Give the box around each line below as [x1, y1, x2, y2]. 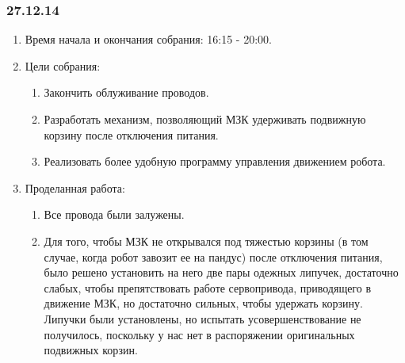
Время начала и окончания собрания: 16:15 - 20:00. [25, 31, 272, 48]
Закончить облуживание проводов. [44, 84, 209, 101]
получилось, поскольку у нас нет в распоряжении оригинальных [44, 326, 355, 342]
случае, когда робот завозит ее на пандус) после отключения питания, [44, 248, 383, 265]
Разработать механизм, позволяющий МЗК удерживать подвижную [44, 111, 366, 127]
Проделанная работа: [25, 179, 125, 196]
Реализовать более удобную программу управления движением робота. [44, 153, 386, 170]
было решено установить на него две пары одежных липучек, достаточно [44, 264, 399, 281]
